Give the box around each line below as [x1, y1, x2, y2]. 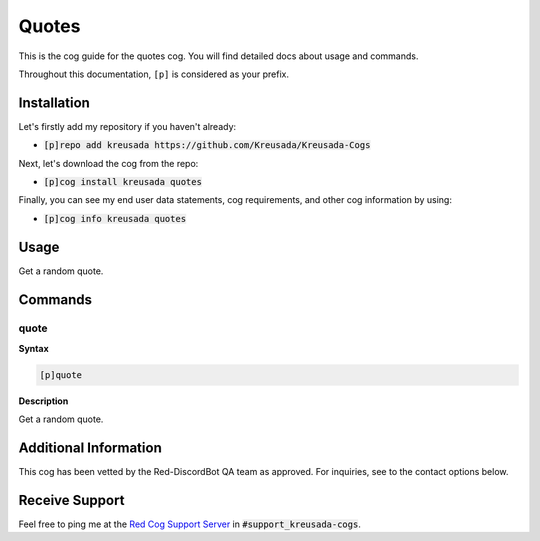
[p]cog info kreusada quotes [43, 213, 187, 224]
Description [18, 395, 69, 407]
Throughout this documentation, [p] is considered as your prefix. [18, 68, 290, 80]
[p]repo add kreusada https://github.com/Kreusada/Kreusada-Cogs [43, 140, 371, 151]
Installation [18, 94, 90, 111]
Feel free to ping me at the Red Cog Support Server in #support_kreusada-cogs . [18, 518, 362, 530]
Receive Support [18, 491, 125, 509]
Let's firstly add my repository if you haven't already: [18, 120, 237, 132]
